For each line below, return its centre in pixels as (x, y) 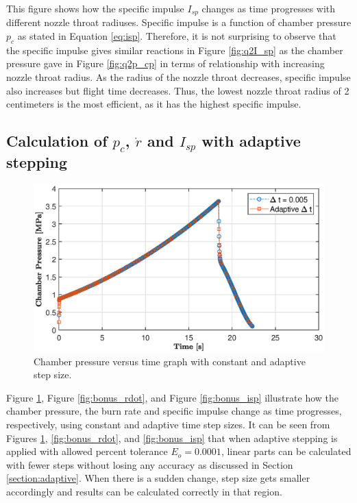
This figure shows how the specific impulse (95, 8)
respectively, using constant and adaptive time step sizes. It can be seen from (168, 425)
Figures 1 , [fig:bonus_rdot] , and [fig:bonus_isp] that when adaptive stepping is (172, 438)
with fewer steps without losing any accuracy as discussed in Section (150, 464)
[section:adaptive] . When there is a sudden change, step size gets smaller (158, 478)
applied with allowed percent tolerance (87, 451)
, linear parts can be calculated (286, 451)
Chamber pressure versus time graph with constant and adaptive (170, 361)
